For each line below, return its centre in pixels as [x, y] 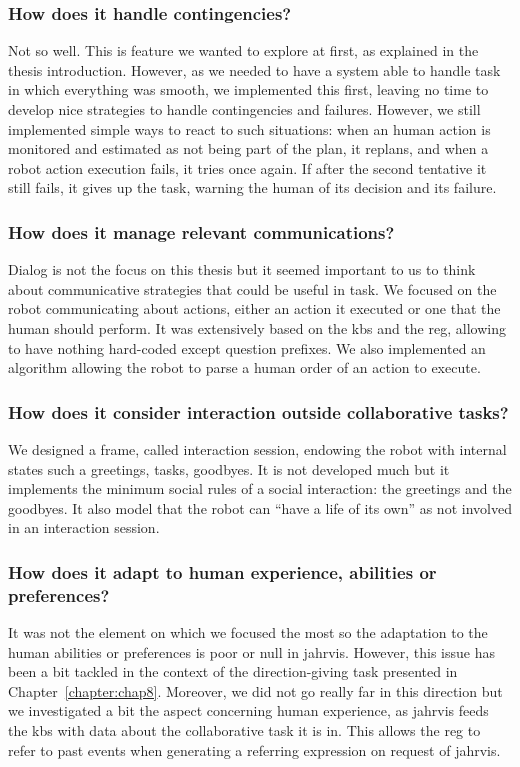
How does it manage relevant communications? [201, 231]
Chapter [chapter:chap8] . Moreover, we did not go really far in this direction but [255, 690]
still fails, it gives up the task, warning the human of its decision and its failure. [252, 187]
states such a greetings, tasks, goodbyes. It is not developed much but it [229, 468]
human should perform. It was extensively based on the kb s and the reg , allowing [257, 327]
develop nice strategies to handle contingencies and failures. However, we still [244, 109]
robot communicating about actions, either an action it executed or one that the [254, 308]
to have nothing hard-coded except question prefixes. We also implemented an [247, 347]
